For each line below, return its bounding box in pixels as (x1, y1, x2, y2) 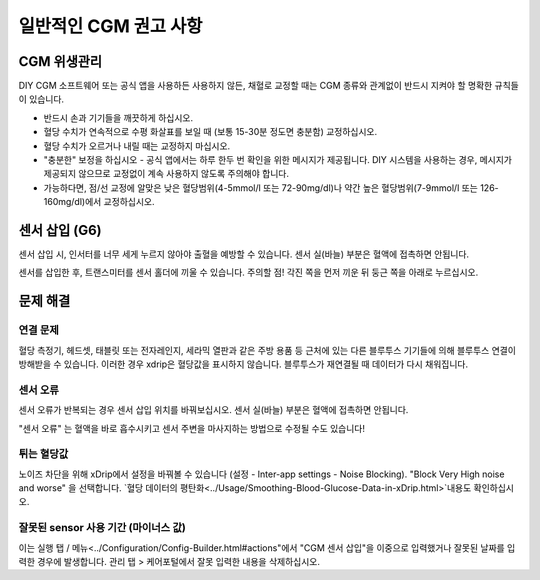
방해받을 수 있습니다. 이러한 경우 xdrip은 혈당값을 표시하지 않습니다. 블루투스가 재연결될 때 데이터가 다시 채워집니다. (18, 358, 469, 370)
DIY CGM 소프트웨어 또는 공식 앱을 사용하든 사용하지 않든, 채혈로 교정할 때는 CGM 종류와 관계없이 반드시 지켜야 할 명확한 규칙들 (18, 80, 519, 92)
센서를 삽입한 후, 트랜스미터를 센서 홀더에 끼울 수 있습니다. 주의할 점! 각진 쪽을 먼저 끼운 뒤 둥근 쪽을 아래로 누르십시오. (18, 266, 479, 279)
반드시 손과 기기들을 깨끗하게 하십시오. (43, 111, 194, 124)
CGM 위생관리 (18, 53, 103, 70)
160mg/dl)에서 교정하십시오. (43, 196, 155, 208)
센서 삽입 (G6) (18, 222, 102, 239)
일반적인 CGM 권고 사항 (18, 15, 203, 37)
